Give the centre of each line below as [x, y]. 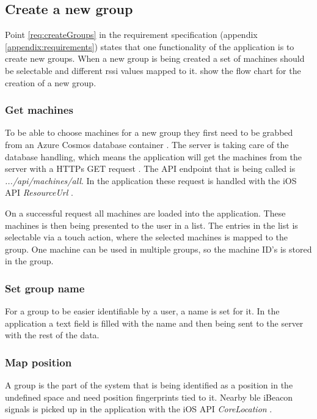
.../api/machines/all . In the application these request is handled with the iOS [151, 180]
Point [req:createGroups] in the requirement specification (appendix [131, 35]
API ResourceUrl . [39, 192]
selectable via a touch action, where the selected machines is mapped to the [147, 237]
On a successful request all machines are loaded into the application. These [145, 213]
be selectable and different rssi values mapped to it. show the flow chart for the [153, 70]
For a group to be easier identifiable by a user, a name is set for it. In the [142, 311]
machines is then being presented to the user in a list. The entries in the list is [151, 225]
